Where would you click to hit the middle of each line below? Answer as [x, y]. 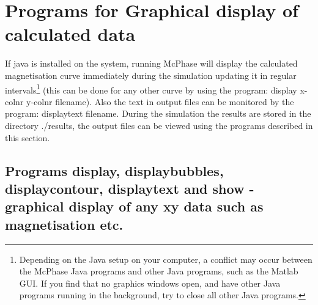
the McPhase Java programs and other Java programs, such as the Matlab [159, 271]
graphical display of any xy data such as [134, 206]
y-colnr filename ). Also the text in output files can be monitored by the [160, 101]
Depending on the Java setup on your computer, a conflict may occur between [166, 259]
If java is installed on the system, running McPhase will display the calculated [151, 63]
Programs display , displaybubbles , [114, 170]
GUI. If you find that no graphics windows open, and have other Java [150, 283]
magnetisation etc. [64, 224]
